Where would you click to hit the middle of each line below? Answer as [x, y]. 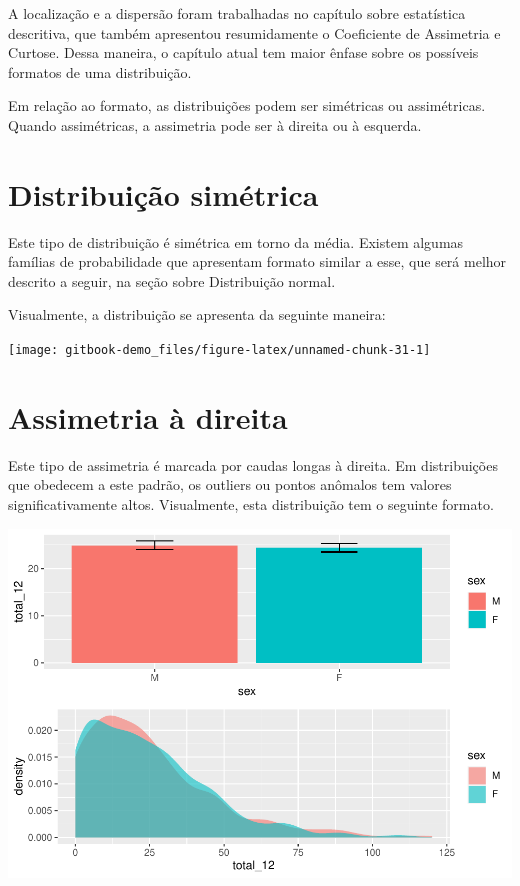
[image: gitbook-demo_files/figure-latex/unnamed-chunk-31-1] [219, 350]
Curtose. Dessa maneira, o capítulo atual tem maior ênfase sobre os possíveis [243, 52]
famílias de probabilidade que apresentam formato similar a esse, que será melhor [257, 261]
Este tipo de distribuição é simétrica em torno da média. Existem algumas [236, 241]
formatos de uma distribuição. [100, 71]
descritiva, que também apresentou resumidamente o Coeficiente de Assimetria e [254, 32]
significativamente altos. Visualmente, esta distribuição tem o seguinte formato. [251, 504]
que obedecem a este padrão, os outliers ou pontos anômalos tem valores [230, 484]
